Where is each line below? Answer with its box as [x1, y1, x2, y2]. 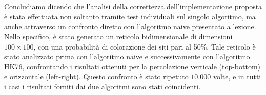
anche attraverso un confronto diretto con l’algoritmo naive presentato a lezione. [4, 21, 256, 32]
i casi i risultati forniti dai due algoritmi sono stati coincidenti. [4, 81, 201, 91]
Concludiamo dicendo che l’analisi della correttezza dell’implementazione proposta [4, 1, 262, 12]
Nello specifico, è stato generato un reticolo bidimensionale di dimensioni [4, 31, 233, 41]
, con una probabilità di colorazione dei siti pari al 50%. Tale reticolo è [33, 41, 256, 52]
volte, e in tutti [213, 71, 261, 82]
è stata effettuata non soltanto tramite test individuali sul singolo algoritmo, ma [4, 11, 256, 21]
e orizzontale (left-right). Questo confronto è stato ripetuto [4, 71, 189, 82]
